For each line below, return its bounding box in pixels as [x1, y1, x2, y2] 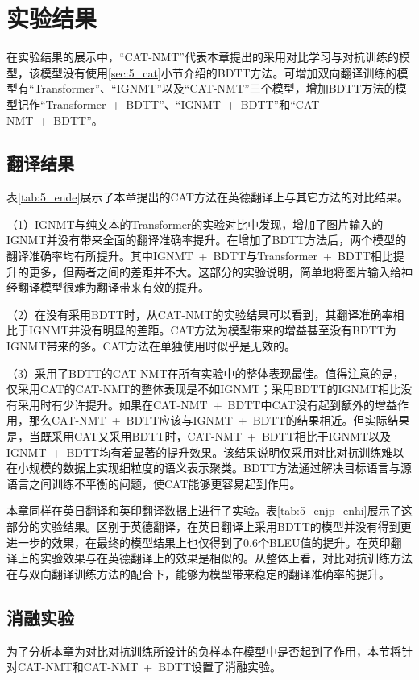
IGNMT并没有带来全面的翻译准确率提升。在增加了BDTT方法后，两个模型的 [6, 231, 407, 248]
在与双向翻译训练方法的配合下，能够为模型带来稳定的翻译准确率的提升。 [6, 565, 390, 582]
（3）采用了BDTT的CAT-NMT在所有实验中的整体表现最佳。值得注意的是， [6, 364, 404, 381]
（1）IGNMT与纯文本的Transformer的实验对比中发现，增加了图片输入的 [6, 215, 384, 232]
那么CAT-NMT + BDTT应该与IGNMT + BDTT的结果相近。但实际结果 [28, 412, 410, 429]
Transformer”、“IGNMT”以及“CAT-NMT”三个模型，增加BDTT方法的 [34, 80, 396, 97]
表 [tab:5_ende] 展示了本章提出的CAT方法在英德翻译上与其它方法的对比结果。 [6, 189, 409, 205]
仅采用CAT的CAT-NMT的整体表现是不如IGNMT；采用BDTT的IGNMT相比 [6, 380, 401, 397]
